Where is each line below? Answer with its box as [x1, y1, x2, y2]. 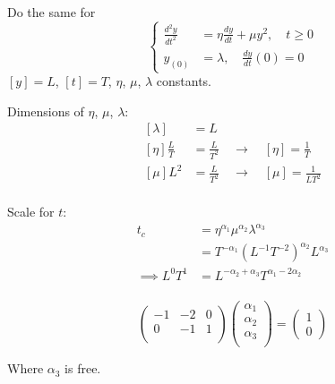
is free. [64, 359, 101, 378]
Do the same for [7, 3, 96, 21]
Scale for [7, 202, 55, 221]
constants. [156, 72, 212, 90]
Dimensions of [7, 101, 84, 120]
